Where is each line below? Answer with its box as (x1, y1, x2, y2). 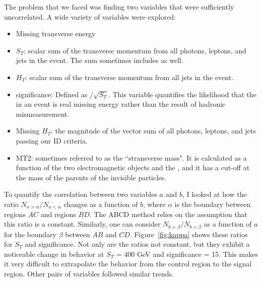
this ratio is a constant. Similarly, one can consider (4, 219, 161, 229)
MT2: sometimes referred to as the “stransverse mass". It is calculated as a (16, 152, 247, 163)
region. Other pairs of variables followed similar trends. (4, 268, 174, 278)
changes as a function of (63, 198, 138, 209)
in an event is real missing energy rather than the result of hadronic (16, 99, 226, 109)
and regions (40, 208, 76, 219)
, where (143, 198, 166, 209)
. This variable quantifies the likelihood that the (108, 89, 256, 99)
